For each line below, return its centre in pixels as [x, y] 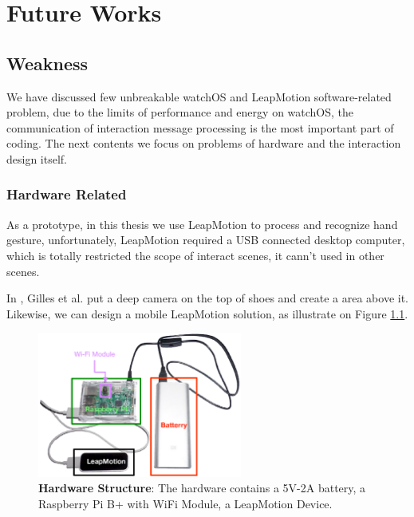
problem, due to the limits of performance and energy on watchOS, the [180, 112]
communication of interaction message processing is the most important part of [200, 127]
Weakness [47, 63]
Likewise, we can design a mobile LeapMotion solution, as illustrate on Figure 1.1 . [207, 313]
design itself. [37, 158]
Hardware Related [67, 194]
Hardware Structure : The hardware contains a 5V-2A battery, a [202, 488]
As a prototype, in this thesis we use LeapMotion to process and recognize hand [202, 224]
